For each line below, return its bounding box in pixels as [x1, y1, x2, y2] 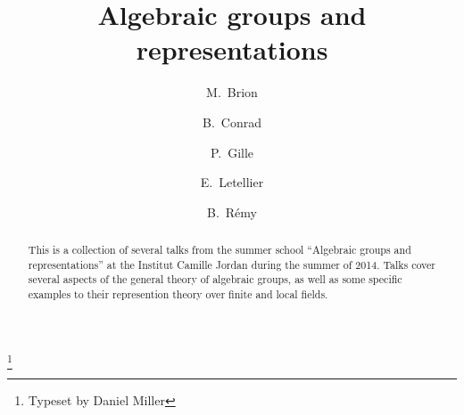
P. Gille [210, 142, 254, 161]
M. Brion [206, 83, 258, 102]
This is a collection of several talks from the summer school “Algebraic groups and [28, 242, 411, 257]
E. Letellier [200, 173, 264, 191]
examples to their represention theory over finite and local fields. [28, 287, 328, 302]
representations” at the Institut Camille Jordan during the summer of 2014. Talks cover [28, 256, 435, 272]
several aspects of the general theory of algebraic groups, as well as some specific [28, 272, 402, 287]
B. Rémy [207, 202, 257, 221]
